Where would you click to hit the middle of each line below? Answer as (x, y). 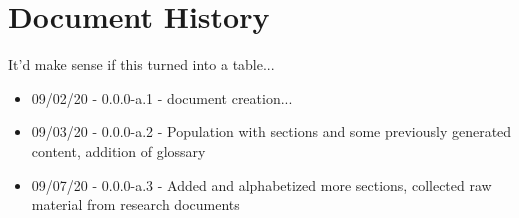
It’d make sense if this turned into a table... (141, 64)
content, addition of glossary (118, 150)
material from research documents (135, 204)
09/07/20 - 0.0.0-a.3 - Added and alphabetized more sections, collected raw (261, 184)
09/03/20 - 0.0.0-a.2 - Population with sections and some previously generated (271, 131)
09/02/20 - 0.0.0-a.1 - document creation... (162, 97)
